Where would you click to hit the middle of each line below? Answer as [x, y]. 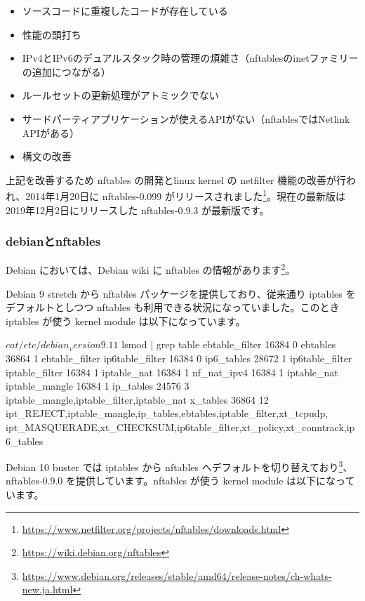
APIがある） [51, 132]
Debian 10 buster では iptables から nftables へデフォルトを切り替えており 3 [174, 466]
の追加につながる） [66, 71]
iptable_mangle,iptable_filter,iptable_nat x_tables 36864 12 [137, 399]
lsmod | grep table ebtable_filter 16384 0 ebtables [229, 344]
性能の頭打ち [52, 34]
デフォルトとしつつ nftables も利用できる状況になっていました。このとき [173, 307]
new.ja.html [47, 589]
